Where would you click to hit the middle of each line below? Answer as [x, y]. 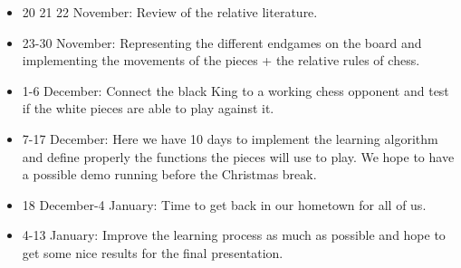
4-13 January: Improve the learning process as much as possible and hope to [234, 235]
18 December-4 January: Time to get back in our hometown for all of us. [224, 204]
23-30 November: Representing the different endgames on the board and [222, 42]
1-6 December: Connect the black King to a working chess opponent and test [235, 90]
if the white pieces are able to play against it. [148, 108]
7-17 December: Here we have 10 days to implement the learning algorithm [230, 138]
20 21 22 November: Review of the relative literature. [170, 12]
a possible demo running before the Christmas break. [169, 174]
